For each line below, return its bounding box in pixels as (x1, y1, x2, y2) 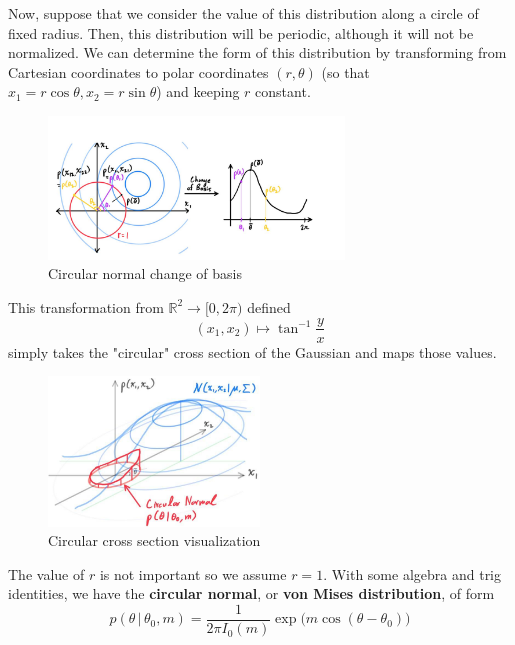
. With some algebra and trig (323, 563, 502, 584)
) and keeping (156, 81, 240, 102)
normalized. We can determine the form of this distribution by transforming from (8, 42, 507, 63)
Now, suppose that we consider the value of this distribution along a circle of (8, 3, 479, 23)
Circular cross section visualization (48, 530, 261, 551)
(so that (321, 61, 370, 82)
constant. (255, 81, 311, 102)
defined (247, 296, 291, 317)
